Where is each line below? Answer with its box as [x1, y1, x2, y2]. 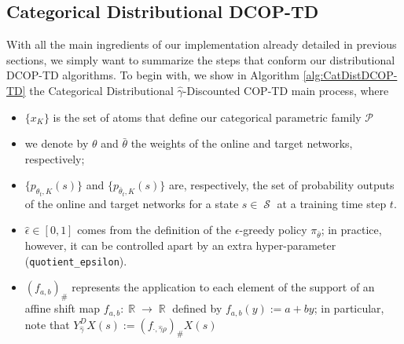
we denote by [24, 135, 89, 152]
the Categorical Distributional [29, 82, 174, 98]
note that [24, 316, 70, 332]
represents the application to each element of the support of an [72, 279, 375, 295]
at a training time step [277, 195, 387, 211]
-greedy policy [239, 221, 307, 238]
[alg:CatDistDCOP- [303, 67, 398, 83]
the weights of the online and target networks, [130, 135, 353, 152]
